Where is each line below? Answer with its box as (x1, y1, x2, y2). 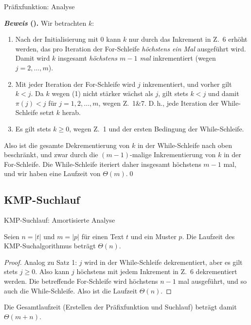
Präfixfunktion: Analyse (4, 1, 75, 11)
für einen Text (81, 231, 124, 241)
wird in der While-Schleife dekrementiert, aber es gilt (84, 257, 243, 267)
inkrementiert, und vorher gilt (143, 79, 232, 89)
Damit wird (15, 53, 50, 63)
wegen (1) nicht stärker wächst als (52, 88, 153, 98)
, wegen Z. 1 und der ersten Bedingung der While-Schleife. (69, 123, 244, 133)
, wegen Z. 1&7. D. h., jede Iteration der (98, 97, 219, 108)
